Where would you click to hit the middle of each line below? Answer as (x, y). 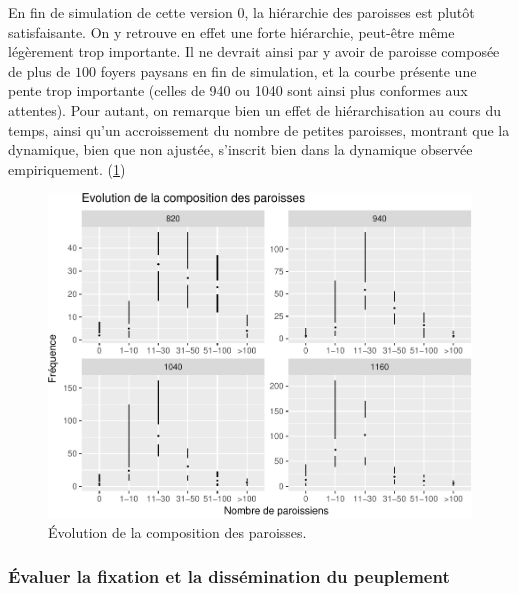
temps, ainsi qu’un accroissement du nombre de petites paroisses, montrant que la (259, 129)
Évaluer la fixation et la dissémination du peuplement (229, 576)
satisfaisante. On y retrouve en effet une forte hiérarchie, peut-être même (231, 31)
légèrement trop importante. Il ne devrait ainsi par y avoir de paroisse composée (254, 51)
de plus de (39, 70)
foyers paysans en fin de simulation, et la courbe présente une (288, 70)
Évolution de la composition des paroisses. (177, 531)
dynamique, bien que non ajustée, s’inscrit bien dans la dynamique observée (240, 149)
